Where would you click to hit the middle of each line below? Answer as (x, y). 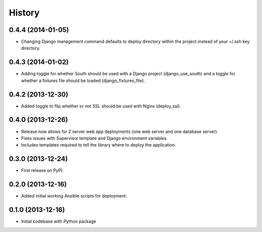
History (24, 13)
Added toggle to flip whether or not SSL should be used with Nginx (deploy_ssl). (101, 106)
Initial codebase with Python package (59, 221)
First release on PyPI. (42, 170)
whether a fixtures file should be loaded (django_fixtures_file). (83, 81)
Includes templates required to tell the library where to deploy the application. (99, 145)
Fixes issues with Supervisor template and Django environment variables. (94, 138)
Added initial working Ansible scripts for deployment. (74, 196)
